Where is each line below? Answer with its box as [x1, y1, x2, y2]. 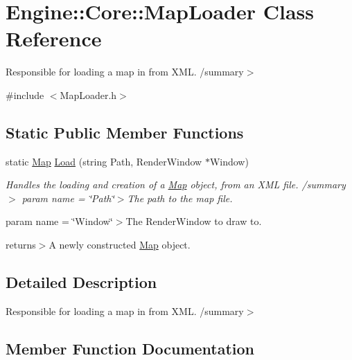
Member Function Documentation [6, 337, 255, 359]
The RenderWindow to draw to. [125, 214, 262, 228]
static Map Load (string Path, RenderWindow [6, 154, 202, 168]
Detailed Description [6, 271, 157, 293]
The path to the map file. [127, 190, 233, 205]
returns [6, 237, 36, 252]
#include [6, 87, 44, 102]
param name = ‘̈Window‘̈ [6, 214, 113, 228]
